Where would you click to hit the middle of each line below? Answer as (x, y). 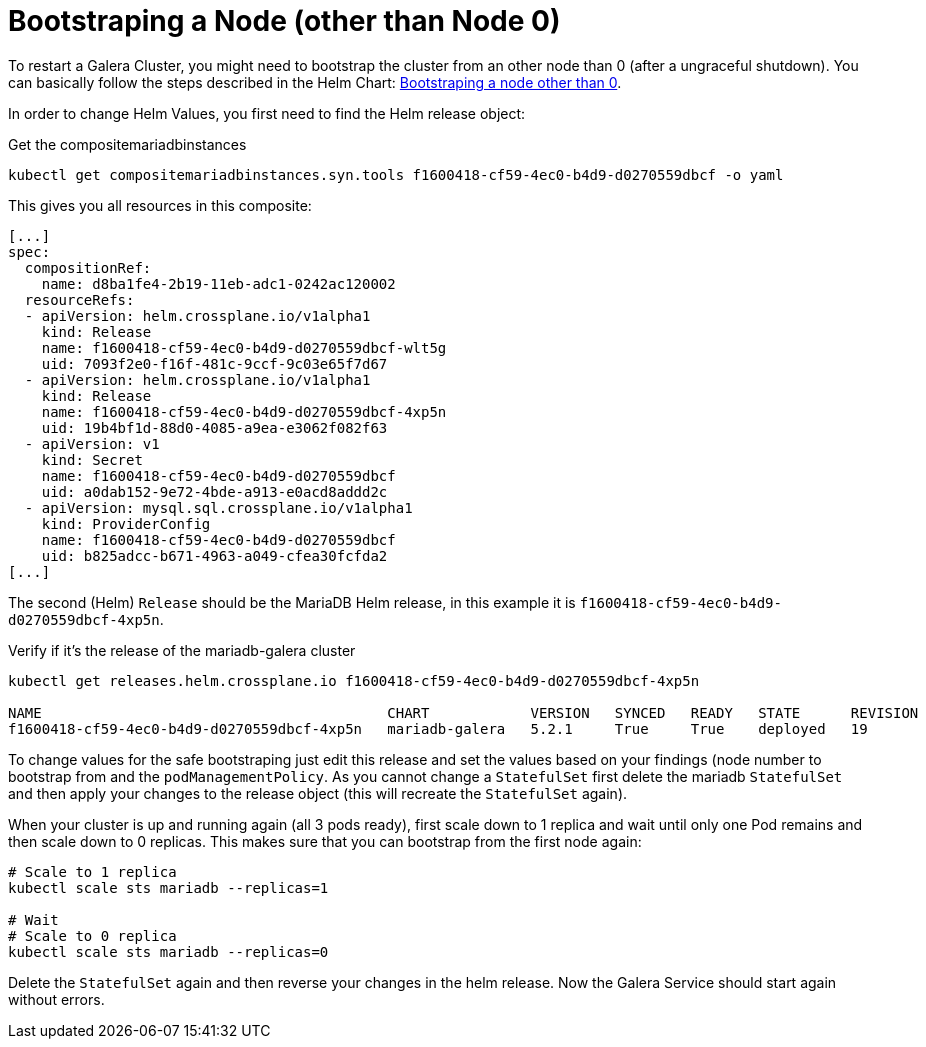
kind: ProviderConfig (126, 523)
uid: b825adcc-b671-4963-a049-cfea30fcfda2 (214, 555)
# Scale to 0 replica (92, 935)
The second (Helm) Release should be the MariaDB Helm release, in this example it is (292, 602)
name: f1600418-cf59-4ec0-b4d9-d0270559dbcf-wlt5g (244, 347)
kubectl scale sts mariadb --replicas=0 (168, 951)
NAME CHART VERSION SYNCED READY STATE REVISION (463, 712)
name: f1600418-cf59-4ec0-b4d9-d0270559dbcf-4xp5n (244, 411)
